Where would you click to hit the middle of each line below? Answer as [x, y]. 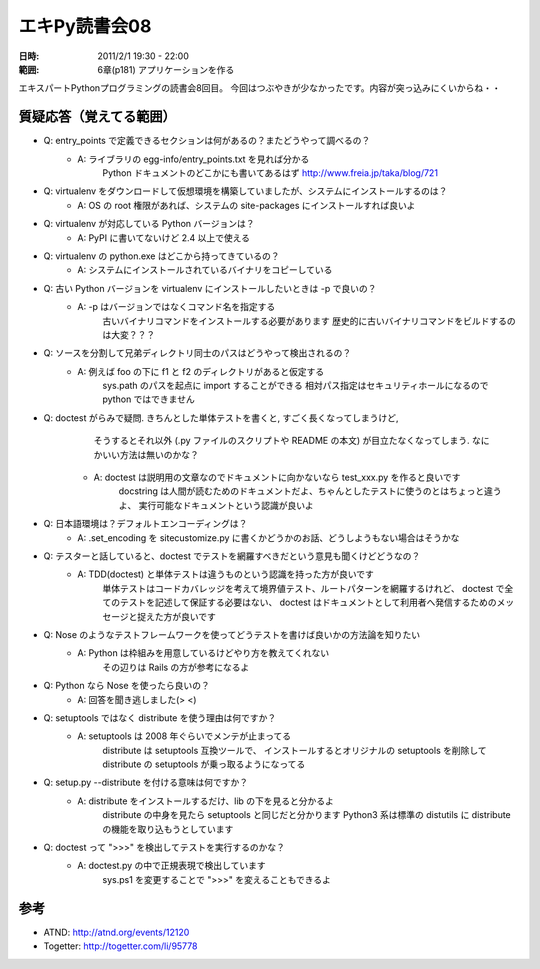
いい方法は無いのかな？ [150, 454]
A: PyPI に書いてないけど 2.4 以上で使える [163, 237]
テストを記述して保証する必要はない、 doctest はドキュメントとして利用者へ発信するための [308, 602]
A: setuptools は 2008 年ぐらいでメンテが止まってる [184, 736]
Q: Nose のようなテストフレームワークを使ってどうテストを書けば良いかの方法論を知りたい [231, 634]
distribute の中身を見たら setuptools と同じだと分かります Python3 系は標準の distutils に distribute [307, 815]
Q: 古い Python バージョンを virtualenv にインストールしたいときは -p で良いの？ [210, 288]
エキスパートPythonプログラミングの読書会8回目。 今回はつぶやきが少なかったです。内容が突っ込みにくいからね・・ [260, 88]
